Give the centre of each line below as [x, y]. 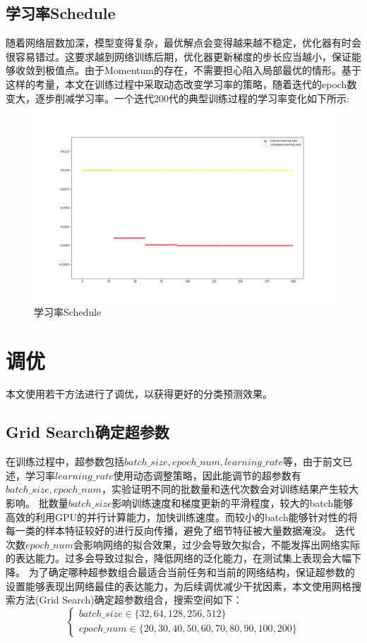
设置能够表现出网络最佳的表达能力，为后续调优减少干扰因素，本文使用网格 [179, 586]
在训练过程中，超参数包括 [65, 461]
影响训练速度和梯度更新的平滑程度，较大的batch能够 [233, 503]
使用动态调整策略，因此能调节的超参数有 [207, 475]
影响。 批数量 [37, 503]
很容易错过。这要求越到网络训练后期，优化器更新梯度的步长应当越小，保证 [179, 56]
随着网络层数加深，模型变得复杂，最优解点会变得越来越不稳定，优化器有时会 [183, 43]
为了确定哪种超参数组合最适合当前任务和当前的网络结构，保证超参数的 [192, 572]
